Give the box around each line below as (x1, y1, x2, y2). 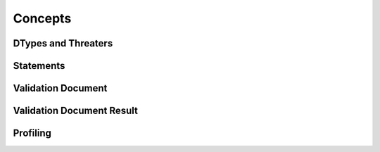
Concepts (13, 11, 72, 26)
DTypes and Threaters (13, 37, 113, 49)
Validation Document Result (13, 105, 139, 117)
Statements (13, 60, 65, 72)
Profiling (13, 127, 52, 139)
